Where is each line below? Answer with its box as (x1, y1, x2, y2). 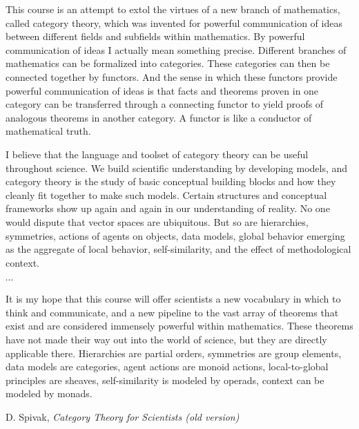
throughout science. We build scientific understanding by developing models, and (6, 160, 348, 175)
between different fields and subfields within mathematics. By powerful (6, 29, 305, 44)
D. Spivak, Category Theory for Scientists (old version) (6, 410, 240, 424)
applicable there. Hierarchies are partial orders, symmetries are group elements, (6, 345, 342, 360)
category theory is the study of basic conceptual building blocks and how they (6, 174, 336, 189)
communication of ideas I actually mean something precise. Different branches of (6, 42, 347, 57)
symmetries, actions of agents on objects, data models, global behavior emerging (6, 228, 345, 242)
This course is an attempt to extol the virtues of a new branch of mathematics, (6, 2, 340, 16)
